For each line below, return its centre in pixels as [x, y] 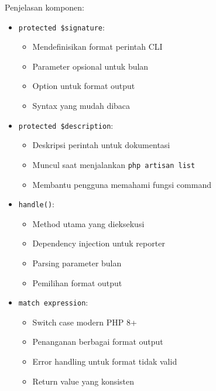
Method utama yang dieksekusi [88, 223]
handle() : [36, 204]
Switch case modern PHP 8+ [85, 322]
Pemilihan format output [77, 282]
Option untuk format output [84, 86]
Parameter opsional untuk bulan [90, 66]
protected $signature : [61, 27]
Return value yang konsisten [83, 381]
